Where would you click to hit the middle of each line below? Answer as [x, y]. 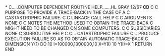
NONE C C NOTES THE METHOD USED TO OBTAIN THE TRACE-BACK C [79, 23]
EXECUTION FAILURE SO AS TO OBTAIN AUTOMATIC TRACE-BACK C [77, 39]
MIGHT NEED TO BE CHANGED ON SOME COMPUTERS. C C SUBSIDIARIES [82, 28]
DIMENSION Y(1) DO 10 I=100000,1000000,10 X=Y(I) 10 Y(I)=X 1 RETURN [79, 44]
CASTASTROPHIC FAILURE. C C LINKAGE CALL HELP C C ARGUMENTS [79, 18]
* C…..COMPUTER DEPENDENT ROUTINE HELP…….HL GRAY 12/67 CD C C [82, 7]
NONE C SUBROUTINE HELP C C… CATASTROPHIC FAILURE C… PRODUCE [82, 33]
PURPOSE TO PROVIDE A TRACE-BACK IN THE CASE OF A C [68, 12]
